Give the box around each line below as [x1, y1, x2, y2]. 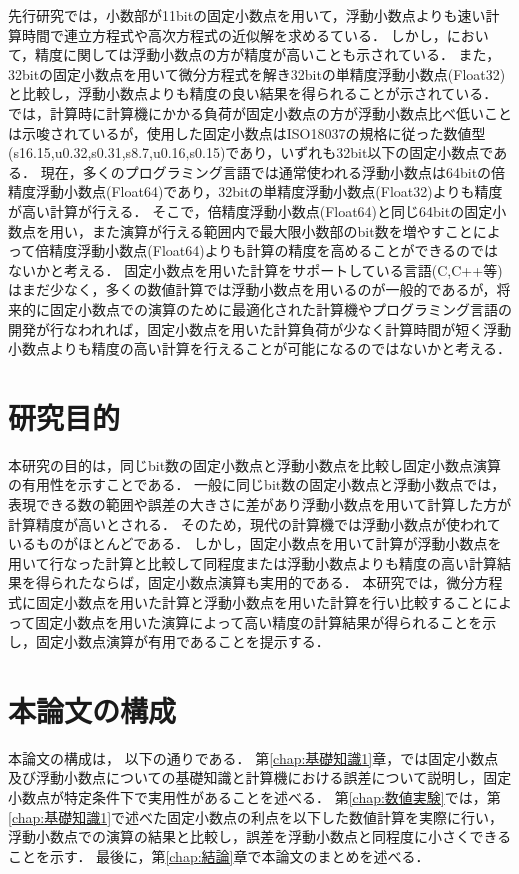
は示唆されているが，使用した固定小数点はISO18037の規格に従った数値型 [8, 122, 486, 143]
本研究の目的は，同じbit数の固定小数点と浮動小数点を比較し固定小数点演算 [8, 454, 502, 475]
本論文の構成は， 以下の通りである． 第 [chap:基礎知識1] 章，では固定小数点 [8, 747, 499, 768]
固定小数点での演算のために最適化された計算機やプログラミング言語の [49, 298, 512, 319]
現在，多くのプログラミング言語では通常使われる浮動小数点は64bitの [40, 161, 492, 182]
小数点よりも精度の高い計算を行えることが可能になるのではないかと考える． [8, 338, 511, 359]
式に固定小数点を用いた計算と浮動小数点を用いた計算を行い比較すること [8, 591, 484, 612]
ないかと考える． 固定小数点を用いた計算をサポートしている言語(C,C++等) [8, 259, 503, 280]
